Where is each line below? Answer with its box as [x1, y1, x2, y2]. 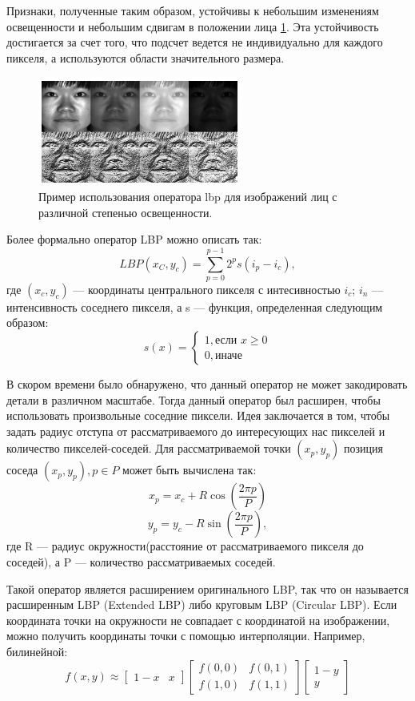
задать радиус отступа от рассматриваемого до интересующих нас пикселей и [6, 422, 385, 439]
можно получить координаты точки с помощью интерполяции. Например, [6, 627, 365, 644]
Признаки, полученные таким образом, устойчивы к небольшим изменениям [6, 2, 379, 18]
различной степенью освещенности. [38, 203, 213, 220]
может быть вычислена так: [122, 461, 257, 478]
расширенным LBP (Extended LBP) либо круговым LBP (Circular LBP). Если [6, 596, 397, 613]
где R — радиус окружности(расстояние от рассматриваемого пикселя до [6, 538, 364, 554]
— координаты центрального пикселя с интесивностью [73, 280, 341, 297]
